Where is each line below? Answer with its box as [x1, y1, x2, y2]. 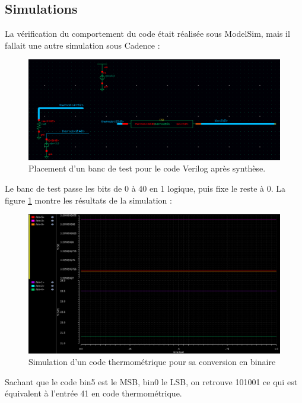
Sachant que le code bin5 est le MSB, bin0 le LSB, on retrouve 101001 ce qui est [5, 375, 298, 388]
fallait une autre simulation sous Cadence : [5, 39, 160, 51]
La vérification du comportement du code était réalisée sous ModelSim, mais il [5, 27, 290, 40]
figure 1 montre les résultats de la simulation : [5, 193, 172, 206]
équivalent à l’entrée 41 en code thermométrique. [5, 387, 182, 399]
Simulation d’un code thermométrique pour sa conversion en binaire [28, 356, 276, 368]
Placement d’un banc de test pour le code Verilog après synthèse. [28, 162, 266, 174]
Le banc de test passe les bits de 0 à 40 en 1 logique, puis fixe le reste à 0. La [5, 182, 285, 194]
